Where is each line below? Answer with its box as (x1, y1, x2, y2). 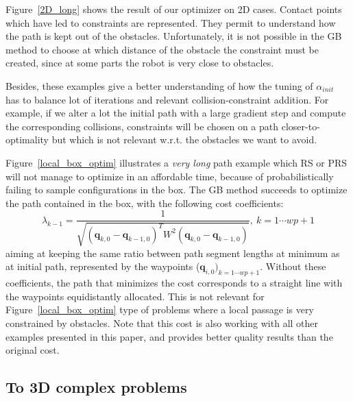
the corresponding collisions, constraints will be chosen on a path (5, 119, 279, 133)
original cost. (5, 343, 60, 357)
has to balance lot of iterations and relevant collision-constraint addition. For (5, 92, 329, 106)
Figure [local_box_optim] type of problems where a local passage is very (5, 302, 314, 317)
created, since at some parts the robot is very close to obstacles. (5, 56, 274, 70)
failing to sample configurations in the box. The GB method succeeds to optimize (5, 182, 348, 197)
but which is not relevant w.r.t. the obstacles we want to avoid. (51, 132, 317, 147)
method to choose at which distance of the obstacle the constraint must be (5, 42, 319, 56)
